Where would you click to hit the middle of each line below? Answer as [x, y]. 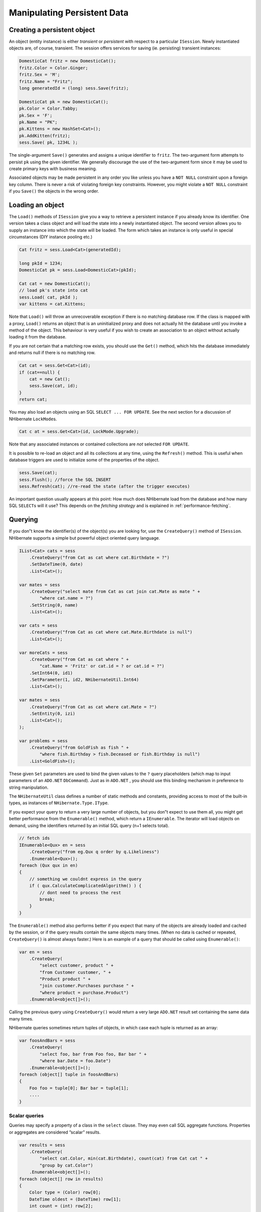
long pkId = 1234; [41, 263]
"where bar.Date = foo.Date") [75, 1061]
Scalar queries [26, 1116]
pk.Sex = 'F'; [36, 115]
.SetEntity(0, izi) [52, 714]
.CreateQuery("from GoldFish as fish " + [79, 747]
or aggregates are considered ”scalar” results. [55, 1132]
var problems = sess [43, 741]
